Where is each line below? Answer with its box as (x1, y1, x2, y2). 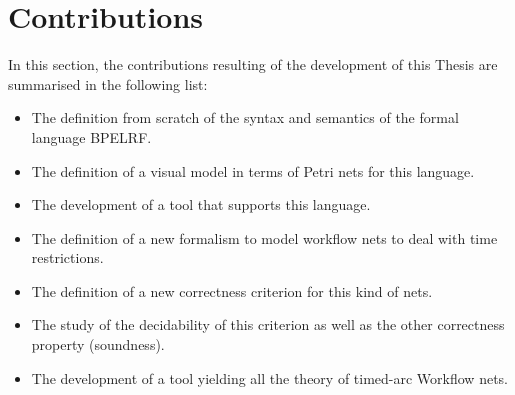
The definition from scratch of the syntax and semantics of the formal (31, 107, 459, 128)
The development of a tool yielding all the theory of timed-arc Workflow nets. (31, 367, 508, 388)
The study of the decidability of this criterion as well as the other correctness (31, 314, 505, 335)
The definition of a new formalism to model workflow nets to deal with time (31, 227, 498, 248)
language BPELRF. (31, 126, 152, 147)
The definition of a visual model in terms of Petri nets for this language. (31, 160, 475, 181)
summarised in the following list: (8, 73, 208, 94)
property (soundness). (31, 334, 165, 355)
